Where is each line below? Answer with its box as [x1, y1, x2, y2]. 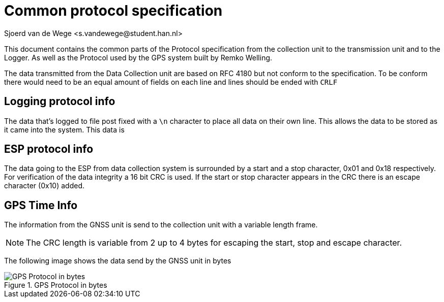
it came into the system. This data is [4, 125, 125, 134]
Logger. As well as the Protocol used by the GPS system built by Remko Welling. [4, 53, 273, 62]
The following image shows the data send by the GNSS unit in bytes [4, 256, 231, 265]
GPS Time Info [4, 198, 78, 212]
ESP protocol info [4, 143, 94, 156]
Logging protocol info [4, 95, 115, 108]
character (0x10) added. [4, 181, 85, 190]
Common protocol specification [4, 2, 223, 19]
